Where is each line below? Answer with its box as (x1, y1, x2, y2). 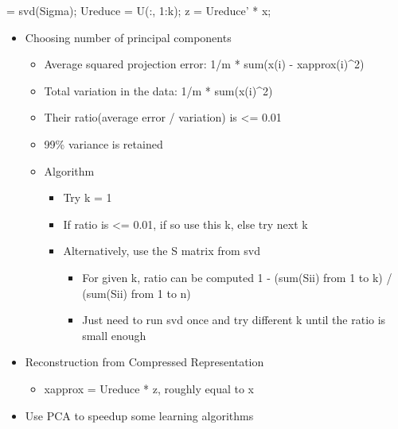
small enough (82, 327, 146, 343)
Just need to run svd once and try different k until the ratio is (82, 311, 386, 328)
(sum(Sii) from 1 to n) (82, 284, 191, 301)
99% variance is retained (44, 135, 163, 152)
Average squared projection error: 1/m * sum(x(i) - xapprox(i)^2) (44, 56, 365, 72)
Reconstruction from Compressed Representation (25, 354, 264, 370)
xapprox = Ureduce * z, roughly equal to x (44, 380, 255, 396)
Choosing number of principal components (25, 29, 232, 45)
